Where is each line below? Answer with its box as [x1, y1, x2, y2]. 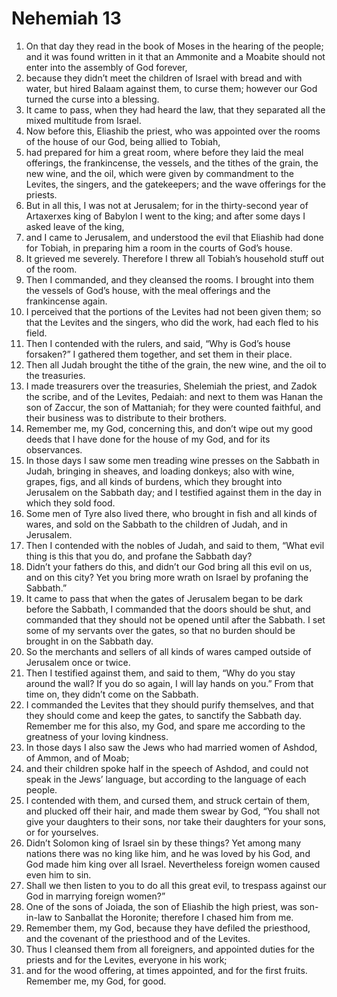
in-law [25, 911, 53, 923]
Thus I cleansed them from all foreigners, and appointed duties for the [25, 943, 315, 955]
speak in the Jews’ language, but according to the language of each [25, 773, 307, 785]
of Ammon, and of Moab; [25, 752, 130, 764]
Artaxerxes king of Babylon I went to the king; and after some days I [25, 210, 306, 222]
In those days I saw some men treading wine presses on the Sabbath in [25, 454, 320, 466]
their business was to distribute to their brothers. [25, 412, 227, 424]
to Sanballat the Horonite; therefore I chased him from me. [54, 911, 294, 923]
